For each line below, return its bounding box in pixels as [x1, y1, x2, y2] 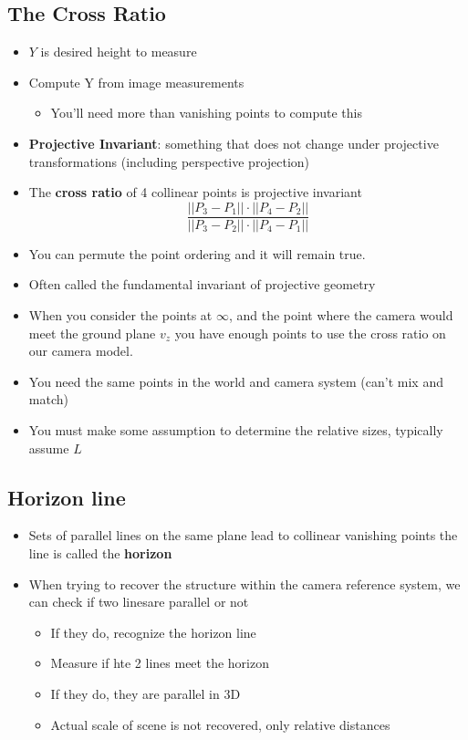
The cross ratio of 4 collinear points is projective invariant [28, 182, 362, 202]
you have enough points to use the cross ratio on [174, 323, 446, 342]
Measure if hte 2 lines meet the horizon [50, 653, 269, 672]
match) [28, 390, 68, 409]
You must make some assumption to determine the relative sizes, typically [28, 420, 443, 439]
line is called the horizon [28, 543, 172, 562]
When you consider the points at [28, 306, 213, 325]
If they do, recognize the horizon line [50, 622, 256, 641]
